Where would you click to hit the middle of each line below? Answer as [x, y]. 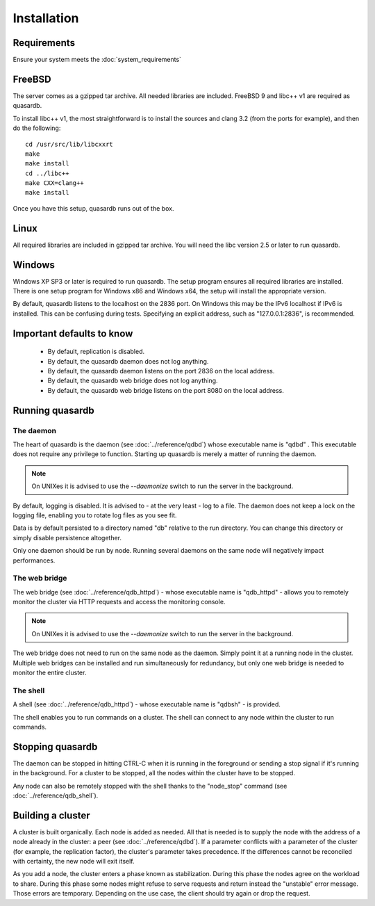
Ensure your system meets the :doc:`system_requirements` [97, 60]
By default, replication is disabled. [96, 352]
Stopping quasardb [55, 746]
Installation [46, 18]
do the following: [37, 128]
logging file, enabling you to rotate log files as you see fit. [95, 515]
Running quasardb [53, 410]
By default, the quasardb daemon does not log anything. [128, 361]
